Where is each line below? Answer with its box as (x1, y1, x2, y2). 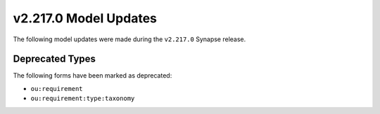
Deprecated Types (13, 53, 96, 65)
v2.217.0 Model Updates (13, 10, 158, 26)
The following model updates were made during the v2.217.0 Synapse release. (13, 35, 246, 43)
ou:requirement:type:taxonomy (30, 94, 135, 103)
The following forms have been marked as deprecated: (13, 71, 172, 80)
